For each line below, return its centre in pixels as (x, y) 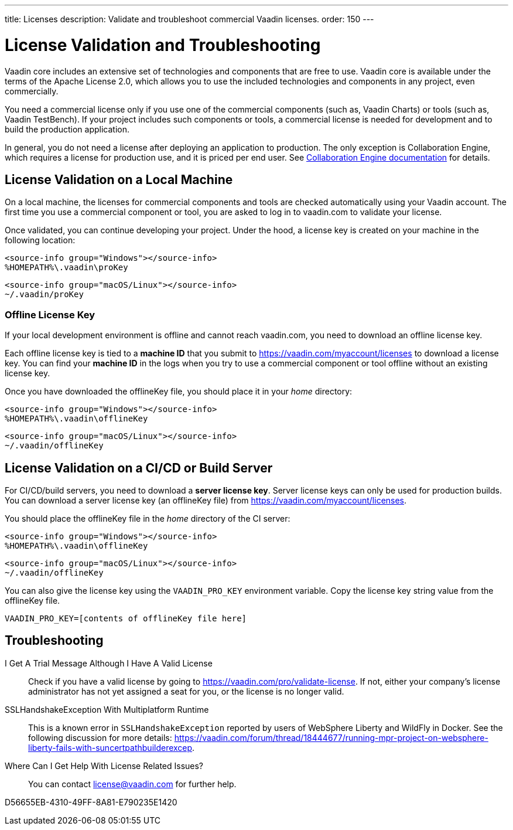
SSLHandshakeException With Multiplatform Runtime (107, 709)
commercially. (32, 91)
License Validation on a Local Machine (119, 179)
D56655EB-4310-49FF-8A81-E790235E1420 (91, 802)
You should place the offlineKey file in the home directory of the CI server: (148, 518)
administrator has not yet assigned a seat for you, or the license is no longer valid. (186, 691)
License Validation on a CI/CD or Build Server (139, 468)
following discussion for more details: (100, 737)
